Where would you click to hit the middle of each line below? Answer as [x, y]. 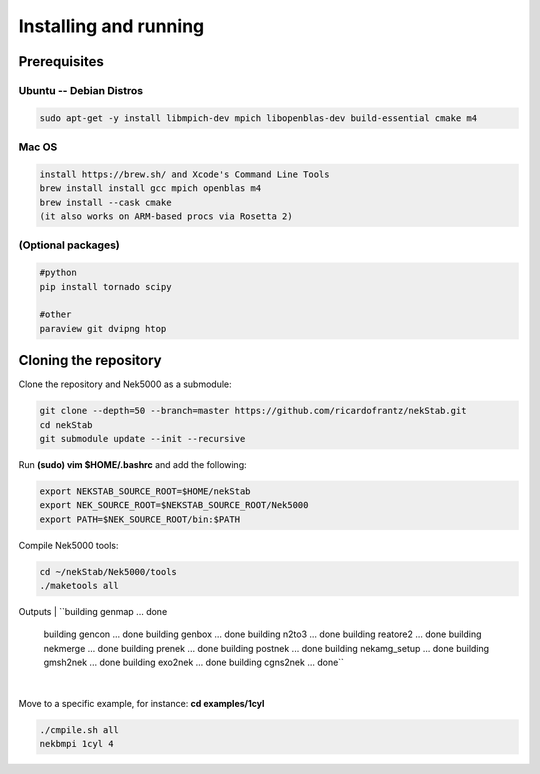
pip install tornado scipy [105, 286]
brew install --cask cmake [105, 202]
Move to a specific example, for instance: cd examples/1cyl [141, 704]
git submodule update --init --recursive [142, 438]
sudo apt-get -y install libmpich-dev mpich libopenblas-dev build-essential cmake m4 [258, 118]
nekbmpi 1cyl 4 [76, 744]
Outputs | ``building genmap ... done [93, 612]
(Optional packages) [69, 245]
